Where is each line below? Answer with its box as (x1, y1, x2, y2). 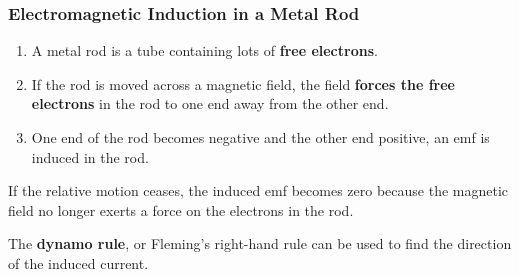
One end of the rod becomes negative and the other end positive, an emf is (31, 127, 490, 147)
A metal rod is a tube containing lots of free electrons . (31, 40, 378, 61)
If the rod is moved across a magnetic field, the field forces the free (31, 73, 455, 94)
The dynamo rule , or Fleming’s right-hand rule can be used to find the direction (8, 233, 512, 254)
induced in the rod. (31, 146, 149, 167)
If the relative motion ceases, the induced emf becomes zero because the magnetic (8, 180, 509, 201)
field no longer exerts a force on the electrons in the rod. (8, 199, 354, 220)
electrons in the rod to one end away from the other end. (31, 93, 389, 114)
